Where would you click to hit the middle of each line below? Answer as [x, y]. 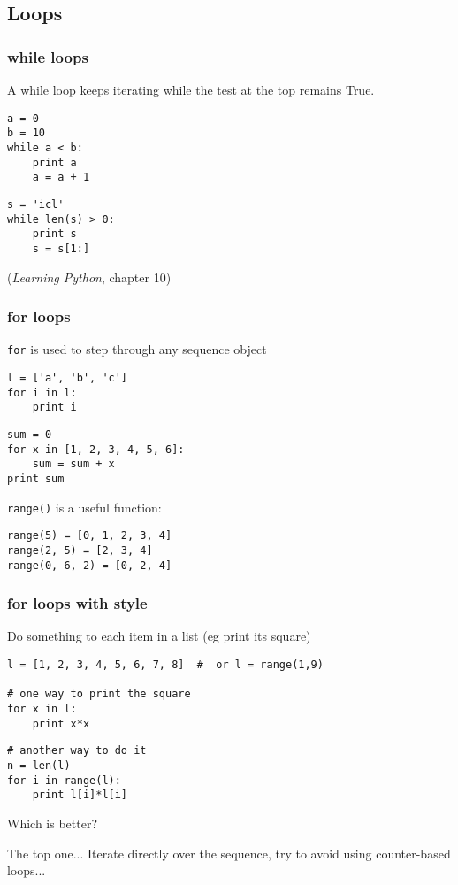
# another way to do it [77, 751]
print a [54, 162]
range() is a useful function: [84, 507]
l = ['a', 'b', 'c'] [68, 377]
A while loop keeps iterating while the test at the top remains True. [191, 89]
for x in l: [42, 708]
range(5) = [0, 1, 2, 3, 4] [90, 536]
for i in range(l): [64, 780]
